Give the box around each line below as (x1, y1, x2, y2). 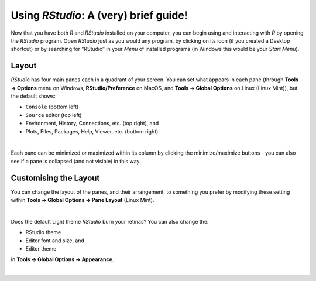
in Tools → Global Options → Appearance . (11, 256, 114, 263)
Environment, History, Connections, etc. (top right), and (25, 120, 159, 127)
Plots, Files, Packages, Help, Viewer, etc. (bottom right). (25, 128, 160, 135)
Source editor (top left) (25, 111, 82, 118)
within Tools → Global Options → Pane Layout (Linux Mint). (11, 197, 154, 204)
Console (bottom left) (25, 103, 79, 111)
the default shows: (11, 92, 56, 100)
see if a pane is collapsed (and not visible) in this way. (11, 157, 141, 165)
